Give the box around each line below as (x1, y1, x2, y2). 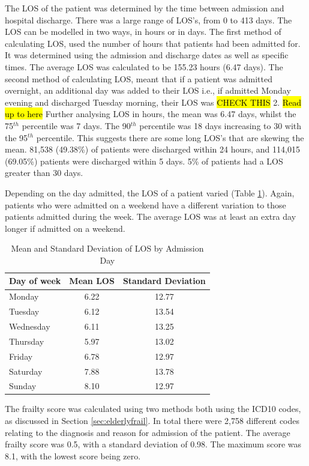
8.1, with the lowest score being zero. (5, 449, 141, 462)
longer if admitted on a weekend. (5, 222, 125, 234)
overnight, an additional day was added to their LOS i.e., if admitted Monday (5, 84, 291, 97)
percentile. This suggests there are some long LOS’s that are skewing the (36, 131, 304, 144)
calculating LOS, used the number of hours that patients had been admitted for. (5, 37, 301, 49)
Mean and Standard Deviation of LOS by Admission (11, 242, 204, 255)
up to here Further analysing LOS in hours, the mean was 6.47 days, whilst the (5, 107, 296, 120)
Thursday (9, 334, 44, 347)
